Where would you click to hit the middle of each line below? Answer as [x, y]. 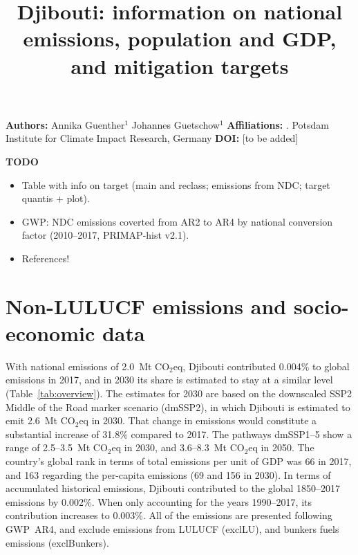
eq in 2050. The [281, 447]
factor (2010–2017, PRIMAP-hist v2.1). [105, 235]
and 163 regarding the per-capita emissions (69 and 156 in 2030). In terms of [168, 474]
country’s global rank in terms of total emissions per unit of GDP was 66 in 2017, [179, 461]
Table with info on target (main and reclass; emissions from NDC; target [176, 184]
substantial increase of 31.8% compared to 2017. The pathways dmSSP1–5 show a [179, 434]
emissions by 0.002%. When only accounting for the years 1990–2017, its [159, 501]
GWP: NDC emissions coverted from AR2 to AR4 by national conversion [177, 221]
